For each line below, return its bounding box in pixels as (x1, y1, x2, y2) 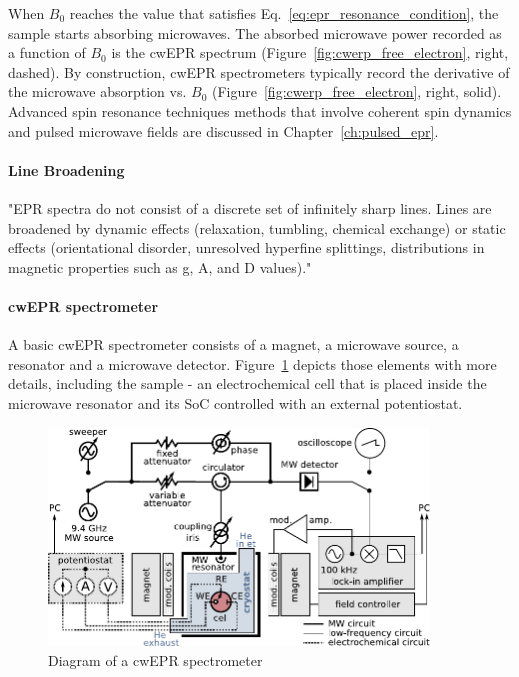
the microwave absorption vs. (8, 81, 187, 102)
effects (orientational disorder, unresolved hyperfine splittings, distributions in (8, 237, 485, 258)
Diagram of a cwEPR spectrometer (48, 650, 263, 671)
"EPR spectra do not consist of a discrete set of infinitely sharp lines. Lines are (8, 197, 492, 218)
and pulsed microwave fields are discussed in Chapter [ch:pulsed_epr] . (8, 120, 439, 141)
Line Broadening (8, 159, 125, 180)
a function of (8, 42, 86, 63)
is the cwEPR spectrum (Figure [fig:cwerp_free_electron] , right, (111, 42, 509, 63)
